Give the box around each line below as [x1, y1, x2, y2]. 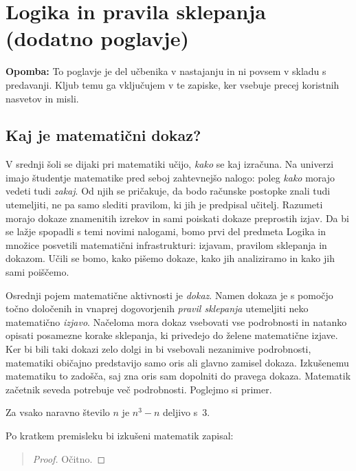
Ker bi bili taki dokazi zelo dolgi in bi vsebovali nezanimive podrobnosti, [5, 342, 311, 356]
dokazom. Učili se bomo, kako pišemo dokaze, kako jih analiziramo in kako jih [5, 251, 335, 265]
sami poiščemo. [5, 265, 69, 279]
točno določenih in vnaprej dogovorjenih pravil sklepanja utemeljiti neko [5, 301, 309, 316]
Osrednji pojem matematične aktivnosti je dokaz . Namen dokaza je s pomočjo [5, 287, 333, 302]
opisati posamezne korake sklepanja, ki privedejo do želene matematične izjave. [5, 328, 338, 342]
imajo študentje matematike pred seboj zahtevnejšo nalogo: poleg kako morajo [5, 170, 335, 184]
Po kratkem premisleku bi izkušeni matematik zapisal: [5, 428, 234, 442]
